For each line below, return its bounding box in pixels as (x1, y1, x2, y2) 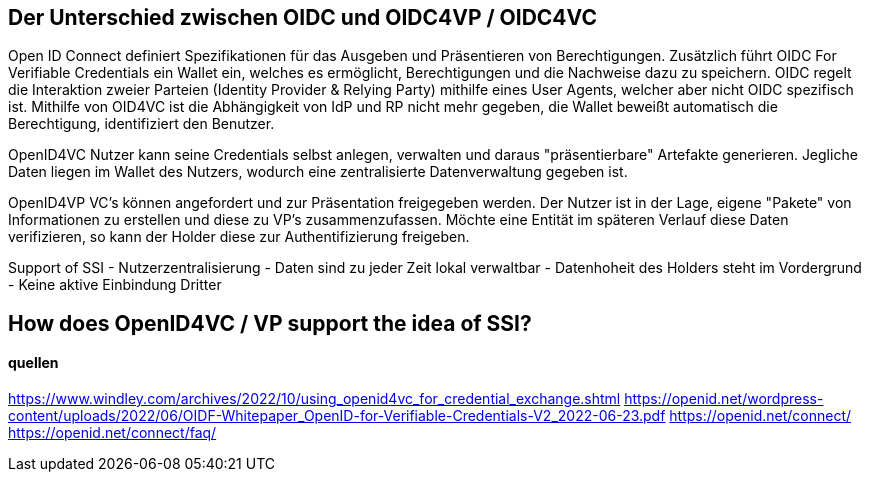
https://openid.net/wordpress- (624, 390, 824, 408)
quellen (8, 354, 59, 372)
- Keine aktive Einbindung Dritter (8, 276, 222, 294)
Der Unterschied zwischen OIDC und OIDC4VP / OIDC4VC (8, 5, 597, 30)
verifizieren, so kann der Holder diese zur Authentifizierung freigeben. (8, 228, 470, 246)
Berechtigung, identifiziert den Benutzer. (8, 115, 275, 133)
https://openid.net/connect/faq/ (8, 424, 217, 442)
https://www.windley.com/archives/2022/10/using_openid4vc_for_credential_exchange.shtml (8, 390, 621, 408)
